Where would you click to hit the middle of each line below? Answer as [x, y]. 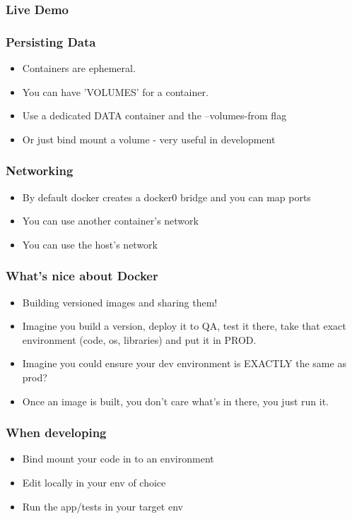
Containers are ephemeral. [79, 68]
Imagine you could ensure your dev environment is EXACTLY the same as [184, 363]
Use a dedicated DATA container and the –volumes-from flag [154, 115]
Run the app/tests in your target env [102, 506]
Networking [40, 171]
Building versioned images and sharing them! [120, 302]
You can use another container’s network [110, 221]
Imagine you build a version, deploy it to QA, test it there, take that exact [184, 326]
